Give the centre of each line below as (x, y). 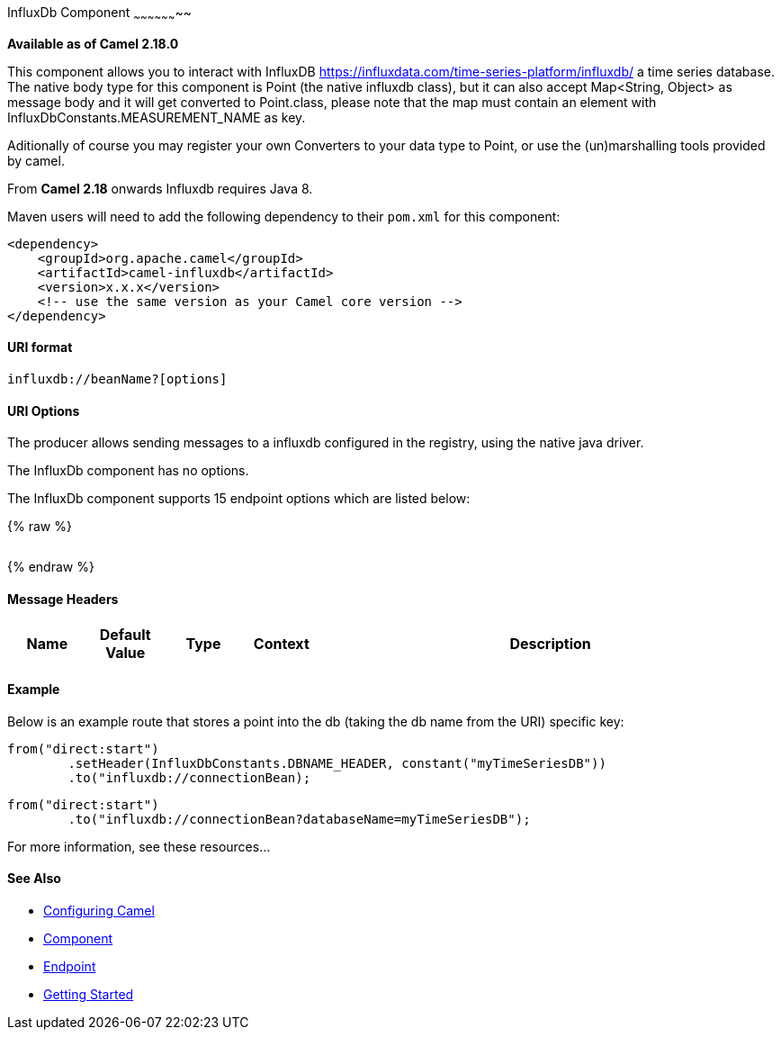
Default (125, 635)
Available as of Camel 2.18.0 (93, 43)
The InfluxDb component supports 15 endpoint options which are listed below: (239, 499)
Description (550, 644)
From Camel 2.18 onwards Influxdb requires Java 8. (160, 188)
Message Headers (63, 599)
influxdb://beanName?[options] (117, 379)
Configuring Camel (99, 910)
